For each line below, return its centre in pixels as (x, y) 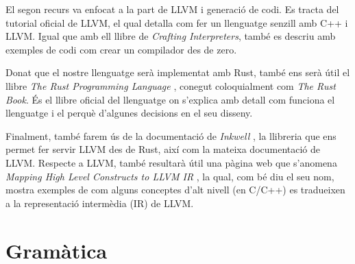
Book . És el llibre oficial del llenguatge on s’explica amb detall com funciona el (170, 99)
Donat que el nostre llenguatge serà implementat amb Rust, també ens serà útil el (178, 72)
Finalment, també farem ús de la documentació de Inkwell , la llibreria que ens (171, 135)
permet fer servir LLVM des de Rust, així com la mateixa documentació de (163, 149)
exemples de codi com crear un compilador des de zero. (121, 49)
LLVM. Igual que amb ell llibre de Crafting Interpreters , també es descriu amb (171, 36)
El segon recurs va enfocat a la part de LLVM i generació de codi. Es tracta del (172, 9)
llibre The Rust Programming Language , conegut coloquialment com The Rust (171, 85)
